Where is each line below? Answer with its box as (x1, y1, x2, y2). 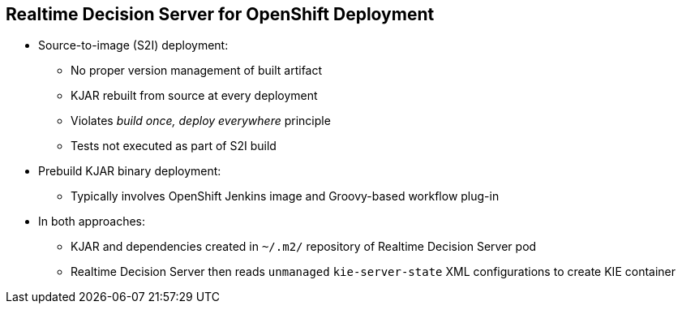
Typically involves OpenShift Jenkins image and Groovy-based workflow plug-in (71, 189, 500, 204)
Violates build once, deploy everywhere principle (71, 114, 331, 128)
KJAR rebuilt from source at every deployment (71, 88, 318, 103)
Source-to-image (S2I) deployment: (38, 38, 229, 53)
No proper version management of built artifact (71, 63, 323, 78)
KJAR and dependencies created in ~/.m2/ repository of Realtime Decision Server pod (71, 239, 537, 254)
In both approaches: (38, 214, 146, 229)
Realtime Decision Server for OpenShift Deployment (6, 4, 435, 24)
